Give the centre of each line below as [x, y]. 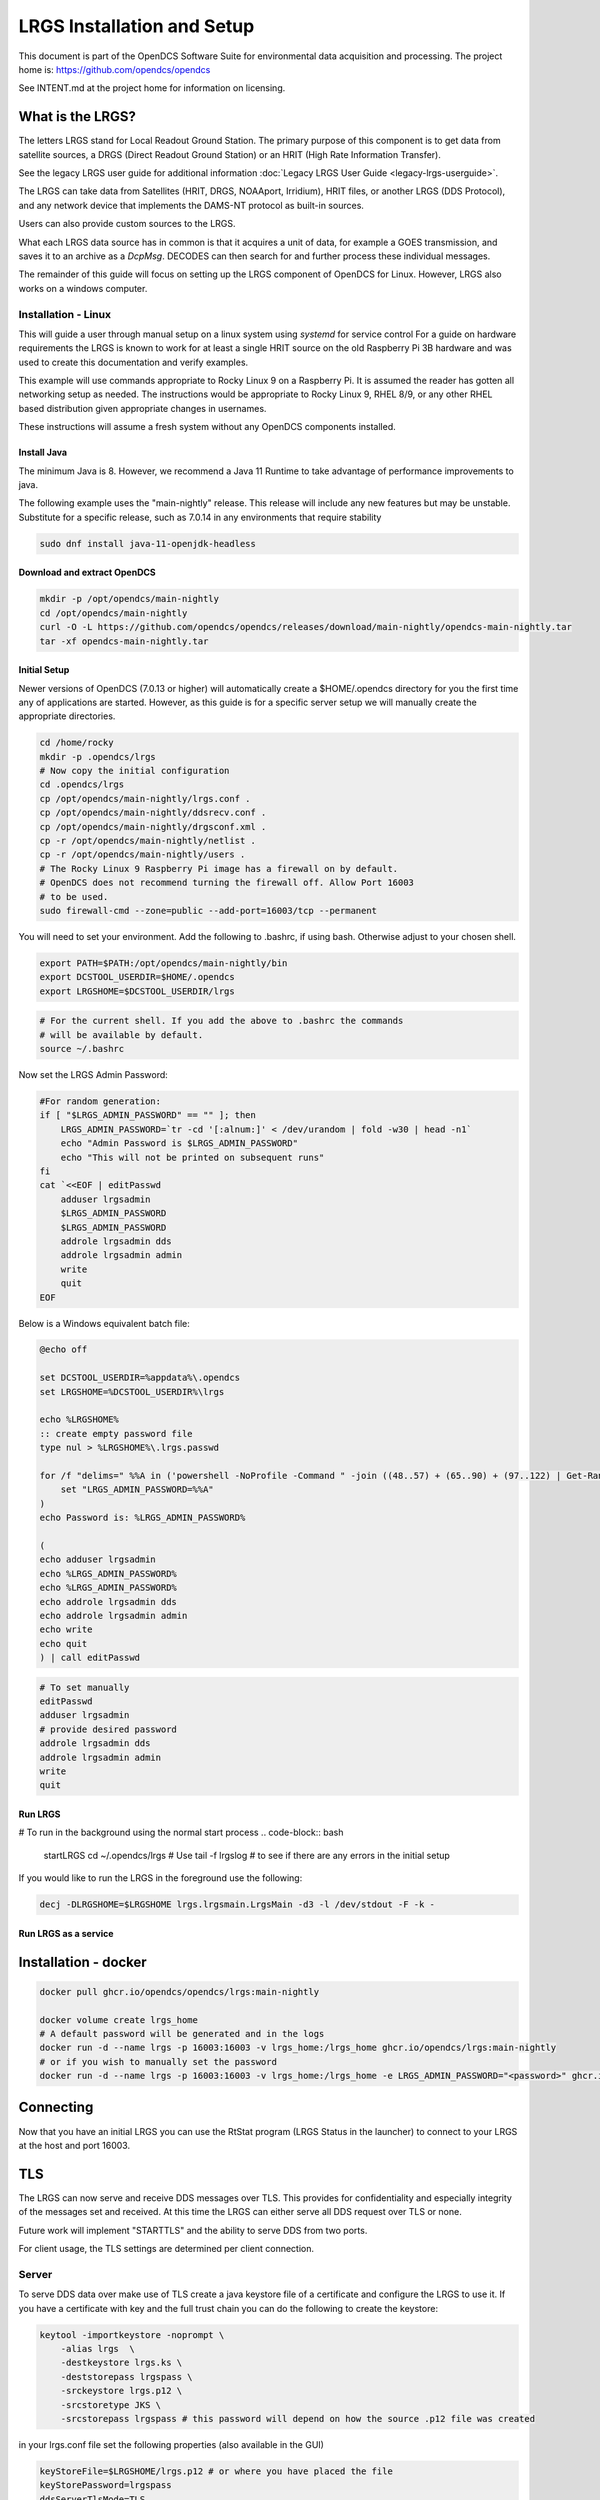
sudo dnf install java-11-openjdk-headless [148, 543]
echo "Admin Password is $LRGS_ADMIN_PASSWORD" [179, 1143]
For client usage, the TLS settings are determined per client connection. [166, 2249]
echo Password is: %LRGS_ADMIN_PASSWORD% [142, 1518]
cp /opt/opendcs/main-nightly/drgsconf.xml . [153, 826]
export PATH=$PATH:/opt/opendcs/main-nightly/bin [163, 963]
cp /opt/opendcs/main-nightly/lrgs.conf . [145, 798]
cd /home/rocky [76, 743]
